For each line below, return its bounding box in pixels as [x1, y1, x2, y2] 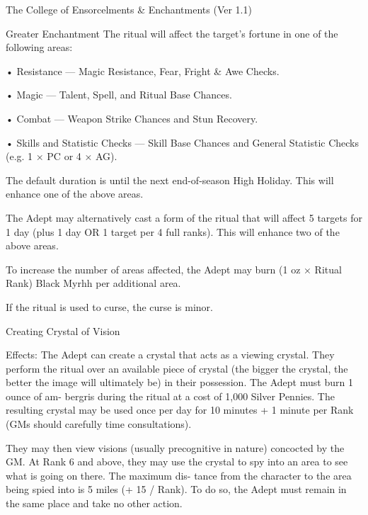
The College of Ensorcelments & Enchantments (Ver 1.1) [6, 2, 252, 16]
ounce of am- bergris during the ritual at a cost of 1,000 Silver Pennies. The [6, 388, 335, 403]
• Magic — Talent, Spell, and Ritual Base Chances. [6, 87, 232, 102]
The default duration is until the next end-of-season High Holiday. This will [6, 172, 334, 187]
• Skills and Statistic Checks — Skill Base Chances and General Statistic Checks [6, 135, 359, 149]
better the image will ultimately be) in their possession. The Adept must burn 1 [6, 375, 353, 390]
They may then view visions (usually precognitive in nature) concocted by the [6, 440, 345, 455]
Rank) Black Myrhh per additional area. [6, 276, 181, 290]
